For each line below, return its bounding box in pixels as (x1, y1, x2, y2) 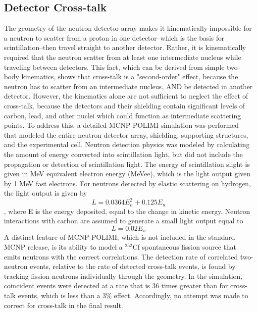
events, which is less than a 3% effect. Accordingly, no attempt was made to (18, 290, 249, 301)
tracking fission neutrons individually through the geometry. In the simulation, (4, 270, 243, 281)
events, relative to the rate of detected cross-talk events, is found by (30, 261, 236, 271)
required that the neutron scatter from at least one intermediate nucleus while (4, 52, 241, 62)
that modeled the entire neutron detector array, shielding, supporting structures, (4, 129, 249, 140)
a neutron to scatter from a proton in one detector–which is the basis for (4, 32, 225, 43)
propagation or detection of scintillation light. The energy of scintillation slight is (4, 158, 250, 169)
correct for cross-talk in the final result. (4, 300, 123, 310)
